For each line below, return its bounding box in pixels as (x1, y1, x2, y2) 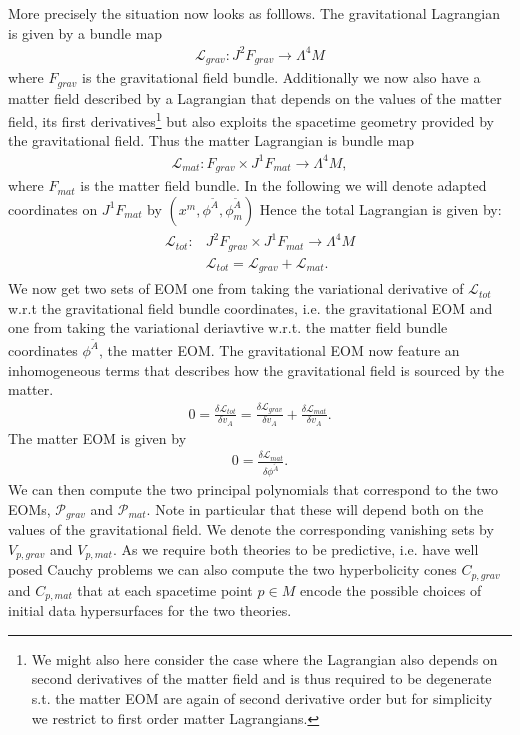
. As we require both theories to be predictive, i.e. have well (112, 538, 479, 559)
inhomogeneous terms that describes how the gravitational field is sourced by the (8, 359, 505, 380)
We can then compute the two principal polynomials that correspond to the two (8, 479, 498, 500)
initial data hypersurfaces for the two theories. (8, 600, 292, 621)
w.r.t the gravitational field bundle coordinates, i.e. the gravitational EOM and (8, 297, 493, 318)
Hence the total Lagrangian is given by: (259, 198, 502, 219)
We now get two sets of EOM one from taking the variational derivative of (8, 278, 464, 299)
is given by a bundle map (8, 22, 163, 43)
